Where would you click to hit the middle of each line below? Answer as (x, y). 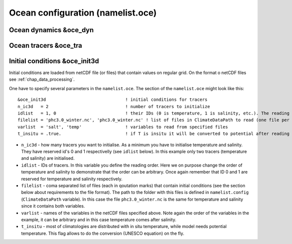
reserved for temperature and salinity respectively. (72, 179)
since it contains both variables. (53, 206)
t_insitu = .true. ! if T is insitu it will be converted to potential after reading (154, 134)
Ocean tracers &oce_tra (46, 46)
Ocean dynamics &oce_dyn (51, 30)
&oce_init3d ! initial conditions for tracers (113, 100)
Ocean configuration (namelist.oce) (83, 13)
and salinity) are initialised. (48, 158)
